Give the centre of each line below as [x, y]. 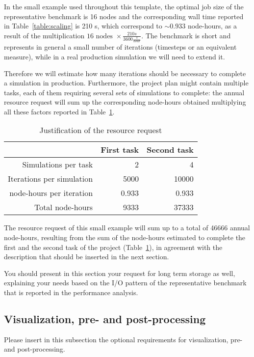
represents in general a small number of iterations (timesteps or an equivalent [120, 47]
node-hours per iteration [51, 193]
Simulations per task [58, 165]
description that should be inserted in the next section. [87, 257]
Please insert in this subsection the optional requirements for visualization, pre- [123, 339]
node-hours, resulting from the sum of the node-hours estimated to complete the [125, 237]
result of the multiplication [44, 35]
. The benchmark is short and [186, 35]
